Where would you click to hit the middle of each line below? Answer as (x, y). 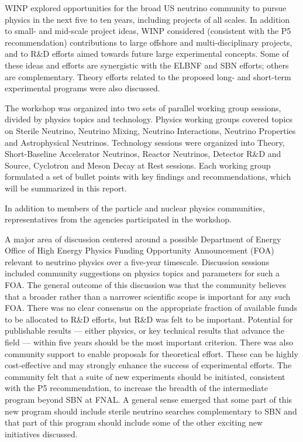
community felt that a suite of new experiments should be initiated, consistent (145, 376)
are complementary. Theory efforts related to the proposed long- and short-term (148, 76)
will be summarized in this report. (66, 188)
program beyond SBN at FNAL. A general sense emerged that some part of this (149, 399)
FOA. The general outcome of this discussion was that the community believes (146, 285)
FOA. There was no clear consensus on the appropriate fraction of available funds (151, 308)
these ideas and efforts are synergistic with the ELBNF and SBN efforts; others (147, 65)
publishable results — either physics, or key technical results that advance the (144, 330)
